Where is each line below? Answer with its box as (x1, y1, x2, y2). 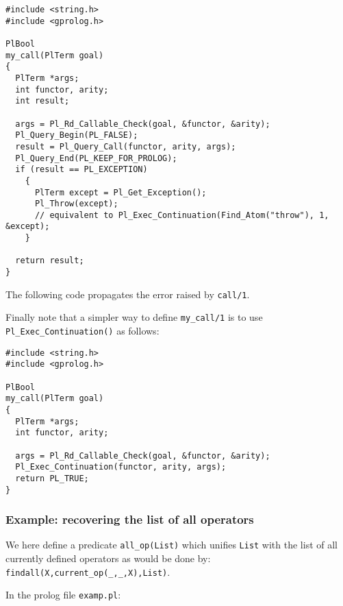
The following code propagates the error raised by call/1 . (5, 287, 250, 301)
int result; (15, 96, 70, 106)
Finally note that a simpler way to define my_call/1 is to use (5, 310, 263, 324)
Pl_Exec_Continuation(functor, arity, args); (15, 462, 227, 472)
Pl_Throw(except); (34, 199, 118, 209)
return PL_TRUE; (15, 473, 89, 483)
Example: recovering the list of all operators (5, 511, 254, 528)
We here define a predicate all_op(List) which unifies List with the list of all (5, 537, 338, 552)
